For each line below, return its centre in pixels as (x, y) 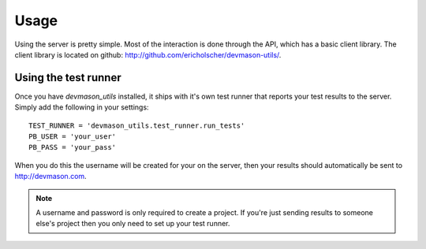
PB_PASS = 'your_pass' (73, 147)
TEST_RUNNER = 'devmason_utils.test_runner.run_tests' (137, 125)
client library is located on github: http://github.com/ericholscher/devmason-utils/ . (148, 54)
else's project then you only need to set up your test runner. (133, 224)
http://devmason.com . (50, 177)
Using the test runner (68, 78)
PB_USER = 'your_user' (73, 137)
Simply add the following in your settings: (82, 107)
